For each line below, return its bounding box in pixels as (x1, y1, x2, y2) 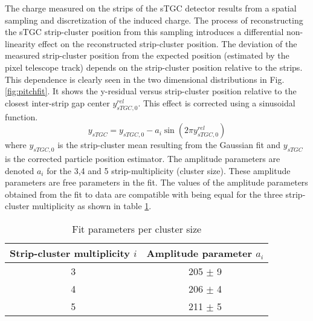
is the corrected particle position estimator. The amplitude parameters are (5, 152, 280, 164)
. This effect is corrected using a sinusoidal (138, 96, 295, 109)
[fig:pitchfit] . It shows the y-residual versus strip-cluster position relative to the (5, 85, 297, 97)
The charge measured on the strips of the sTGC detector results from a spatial (5, 2, 297, 14)
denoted (5, 164, 34, 177)
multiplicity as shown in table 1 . (32, 199, 152, 212)
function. (5, 110, 38, 123)
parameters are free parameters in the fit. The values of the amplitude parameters (5, 176, 308, 189)
